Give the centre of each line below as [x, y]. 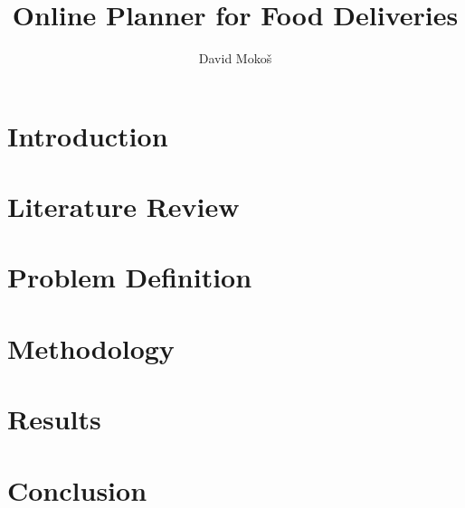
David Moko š [235, 58]
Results [54, 419]
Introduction [88, 135]
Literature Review [123, 207]
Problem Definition [130, 277]
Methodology [91, 348]
